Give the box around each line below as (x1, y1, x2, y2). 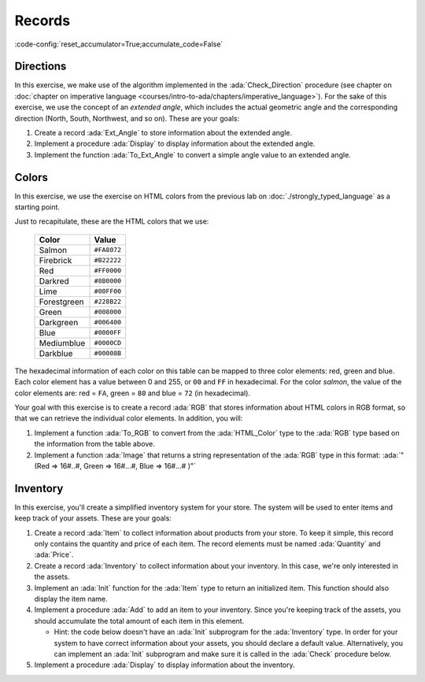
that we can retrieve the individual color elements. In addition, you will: (14, 413, 243, 423)
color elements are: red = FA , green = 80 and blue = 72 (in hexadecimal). (14, 388, 251, 398)
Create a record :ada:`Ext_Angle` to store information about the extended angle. (34, 128, 293, 138)
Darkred (39, 276, 70, 287)
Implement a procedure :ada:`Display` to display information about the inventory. (34, 660, 295, 669)
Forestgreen (39, 296, 84, 307)
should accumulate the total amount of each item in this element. (34, 616, 245, 625)
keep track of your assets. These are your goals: (14, 513, 172, 523)
